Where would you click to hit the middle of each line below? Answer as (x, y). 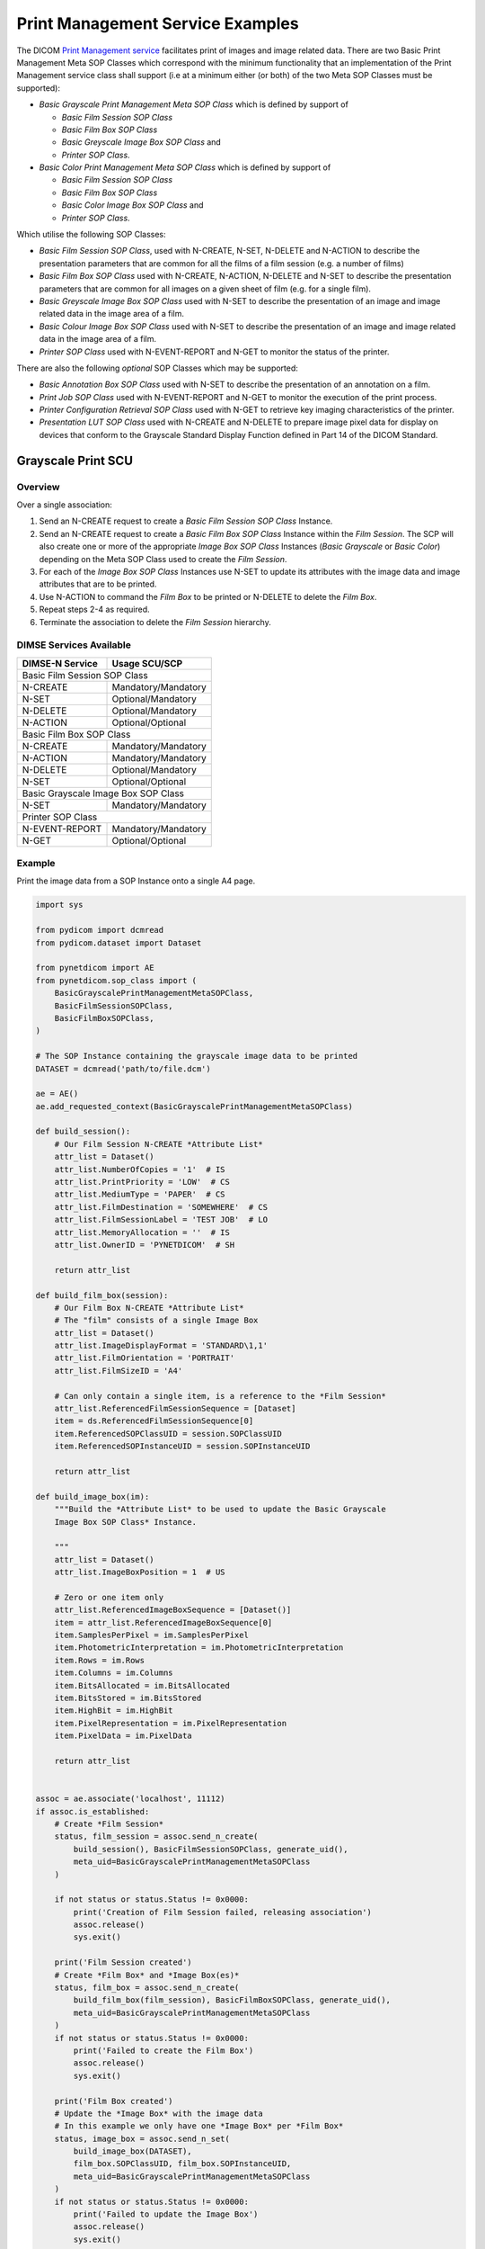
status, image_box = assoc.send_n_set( (142, 2138)
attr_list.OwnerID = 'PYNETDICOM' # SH (145, 1245)
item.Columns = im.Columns (114, 1673)
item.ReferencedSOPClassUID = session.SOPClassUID (168, 1434)
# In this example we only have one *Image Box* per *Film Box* (199, 2126)
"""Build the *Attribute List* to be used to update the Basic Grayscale (220, 1510)
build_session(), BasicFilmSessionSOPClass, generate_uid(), (211, 1849)
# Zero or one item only (109, 1597)
